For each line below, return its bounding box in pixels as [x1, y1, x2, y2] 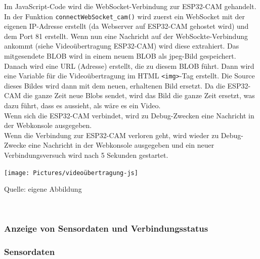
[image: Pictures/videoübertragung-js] [4, 169, 138, 177]
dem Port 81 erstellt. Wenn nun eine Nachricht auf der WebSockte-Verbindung [4, 30, 248, 41]
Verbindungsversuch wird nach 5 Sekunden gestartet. [4, 150, 168, 160]
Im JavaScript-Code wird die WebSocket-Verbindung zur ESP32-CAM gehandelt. [4, 1, 256, 11]
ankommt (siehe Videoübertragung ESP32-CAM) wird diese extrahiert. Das [4, 40, 239, 51]
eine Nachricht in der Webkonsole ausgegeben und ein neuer [28, 140, 214, 150]
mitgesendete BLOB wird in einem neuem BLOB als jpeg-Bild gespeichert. [4, 51, 236, 61]
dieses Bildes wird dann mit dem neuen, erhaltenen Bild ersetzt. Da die [4, 80, 225, 91]
